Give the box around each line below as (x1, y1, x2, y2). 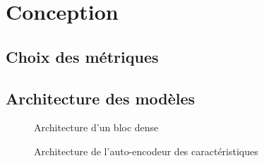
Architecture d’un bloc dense (34, 120, 159, 135)
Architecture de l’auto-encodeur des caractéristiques (34, 143, 258, 158)
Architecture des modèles (6, 87, 196, 109)
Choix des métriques (6, 45, 159, 67)
